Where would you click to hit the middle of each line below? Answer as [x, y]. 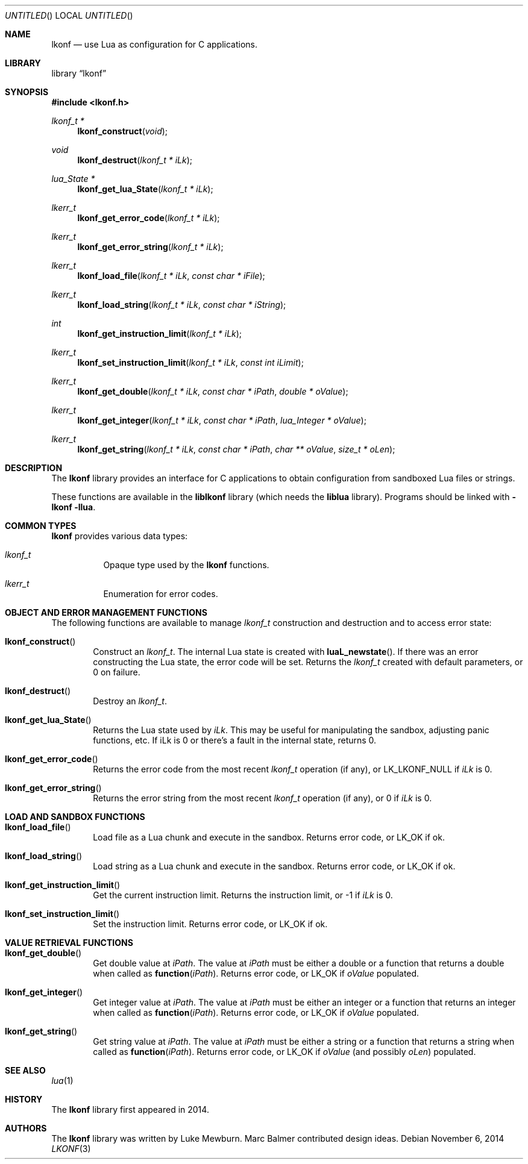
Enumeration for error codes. [161, 594]
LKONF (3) [71, 1149]
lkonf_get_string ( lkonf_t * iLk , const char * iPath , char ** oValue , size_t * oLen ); [236, 449]
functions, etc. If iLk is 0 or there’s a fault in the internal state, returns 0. [235, 740]
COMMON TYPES [41, 526]
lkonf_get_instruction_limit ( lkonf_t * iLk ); [160, 333]
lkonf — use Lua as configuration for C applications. [155, 44]
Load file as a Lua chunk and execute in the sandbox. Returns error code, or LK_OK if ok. [269, 837]
